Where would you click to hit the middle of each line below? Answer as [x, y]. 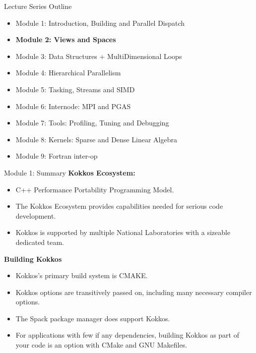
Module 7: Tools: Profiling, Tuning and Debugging [92, 123]
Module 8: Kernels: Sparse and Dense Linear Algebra [96, 139]
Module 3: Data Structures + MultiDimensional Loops [99, 56]
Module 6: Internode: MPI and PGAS [73, 106]
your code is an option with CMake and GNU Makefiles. [101, 345]
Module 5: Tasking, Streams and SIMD [75, 89]
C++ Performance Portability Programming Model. [95, 189]
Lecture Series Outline [38, 6]
